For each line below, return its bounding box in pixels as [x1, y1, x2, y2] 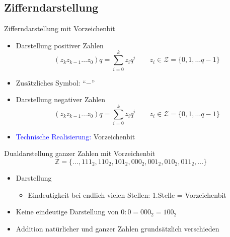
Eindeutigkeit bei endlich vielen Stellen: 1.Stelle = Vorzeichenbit [28, 189, 226, 200]
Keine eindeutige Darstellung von [16, 206, 119, 217]
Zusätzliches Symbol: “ [16, 77, 86, 88]
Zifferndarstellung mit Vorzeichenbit [4, 23, 115, 34]
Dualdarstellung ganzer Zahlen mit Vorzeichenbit [4, 148, 156, 159]
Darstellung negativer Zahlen [16, 94, 106, 105]
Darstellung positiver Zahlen [16, 40, 104, 50]
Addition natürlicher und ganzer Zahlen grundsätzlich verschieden [16, 223, 219, 233]
